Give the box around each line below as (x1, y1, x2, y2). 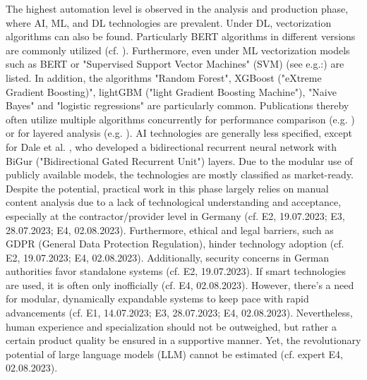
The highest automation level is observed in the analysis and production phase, (6, 1, 349, 16)
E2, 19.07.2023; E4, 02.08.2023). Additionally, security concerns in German (6, 250, 330, 264)
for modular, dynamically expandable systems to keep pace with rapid (6, 291, 309, 306)
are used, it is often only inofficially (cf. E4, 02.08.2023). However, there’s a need (6, 277, 354, 292)
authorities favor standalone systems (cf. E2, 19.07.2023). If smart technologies (6, 264, 346, 278)
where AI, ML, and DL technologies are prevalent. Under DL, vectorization (6, 15, 332, 30)
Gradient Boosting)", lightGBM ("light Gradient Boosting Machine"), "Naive (6, 84, 337, 99)
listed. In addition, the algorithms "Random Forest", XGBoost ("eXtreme (6, 70, 322, 85)
